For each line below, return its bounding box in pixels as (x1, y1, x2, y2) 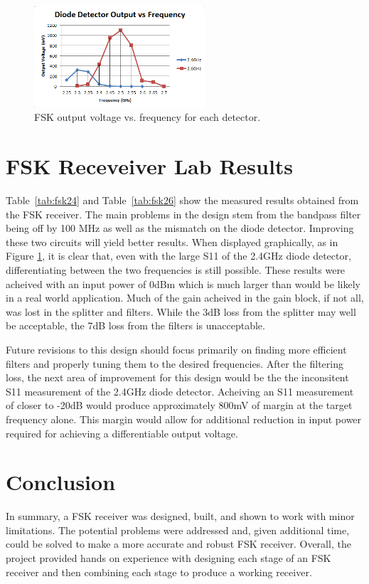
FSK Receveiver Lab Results (6, 152, 294, 181)
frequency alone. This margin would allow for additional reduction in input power (6, 411, 362, 426)
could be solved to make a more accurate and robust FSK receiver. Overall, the (6, 536, 351, 551)
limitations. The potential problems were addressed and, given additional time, (6, 522, 350, 537)
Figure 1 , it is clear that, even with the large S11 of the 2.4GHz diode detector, (6, 248, 351, 263)
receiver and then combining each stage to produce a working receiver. (6, 564, 312, 579)
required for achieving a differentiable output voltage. (6, 425, 238, 440)
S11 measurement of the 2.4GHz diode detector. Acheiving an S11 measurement (6, 383, 354, 398)
